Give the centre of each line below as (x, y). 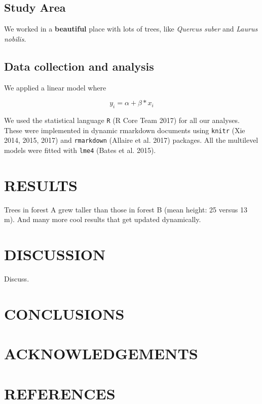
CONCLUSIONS (64, 313)
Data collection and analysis (79, 66)
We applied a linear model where (55, 87)
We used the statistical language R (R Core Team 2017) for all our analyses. (122, 120)
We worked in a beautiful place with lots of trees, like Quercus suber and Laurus (131, 29)
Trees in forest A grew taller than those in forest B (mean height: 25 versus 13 (126, 209)
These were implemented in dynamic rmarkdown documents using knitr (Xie (125, 130)
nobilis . (15, 38)
